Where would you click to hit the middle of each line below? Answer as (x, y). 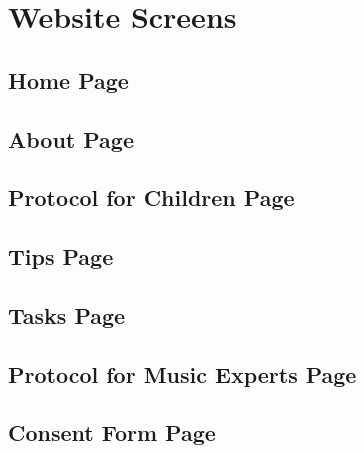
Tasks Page (67, 314)
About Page (71, 138)
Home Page (68, 79)
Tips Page (61, 256)
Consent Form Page (112, 432)
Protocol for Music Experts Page (182, 373)
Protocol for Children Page (151, 197)
